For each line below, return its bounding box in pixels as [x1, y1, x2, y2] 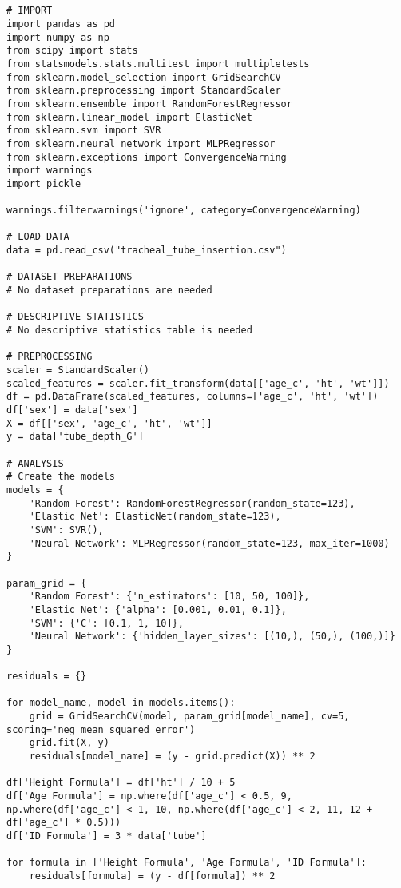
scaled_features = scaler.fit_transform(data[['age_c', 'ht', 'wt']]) [6, 377, 390, 389]
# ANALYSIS [6, 457, 64, 469]
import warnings [6, 165, 93, 177]
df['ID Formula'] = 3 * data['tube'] [6, 830, 207, 842]
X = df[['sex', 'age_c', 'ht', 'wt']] [6, 417, 212, 429]
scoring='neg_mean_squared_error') [6, 723, 196, 735]
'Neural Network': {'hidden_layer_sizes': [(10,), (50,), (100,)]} [29, 631, 395, 643]
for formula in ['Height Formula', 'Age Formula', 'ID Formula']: [6, 857, 367, 869]
